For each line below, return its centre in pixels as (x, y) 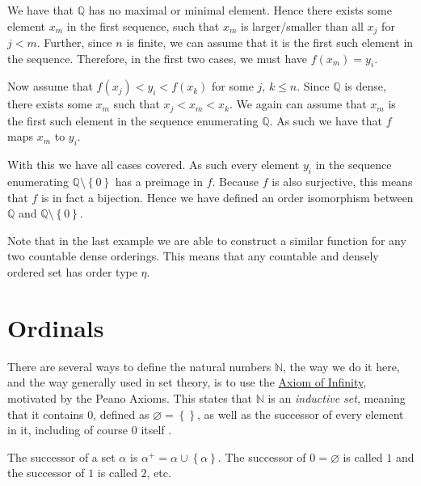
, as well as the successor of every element (301, 414)
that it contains (46, 414)
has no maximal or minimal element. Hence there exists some (240, 10)
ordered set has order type (72, 272)
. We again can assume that (298, 104)
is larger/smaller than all (302, 25)
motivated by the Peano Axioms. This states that (130, 397)
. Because (235, 182)
